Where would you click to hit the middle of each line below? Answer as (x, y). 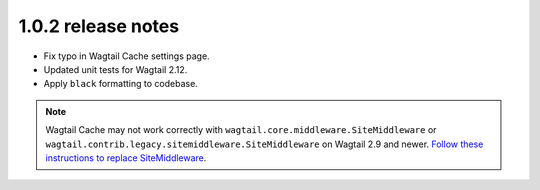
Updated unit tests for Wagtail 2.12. (115, 69)
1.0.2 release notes (99, 26)
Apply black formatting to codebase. (121, 84)
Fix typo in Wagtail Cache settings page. (126, 56)
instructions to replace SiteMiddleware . (126, 157)
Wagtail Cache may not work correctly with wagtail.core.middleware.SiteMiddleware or (241, 130)
